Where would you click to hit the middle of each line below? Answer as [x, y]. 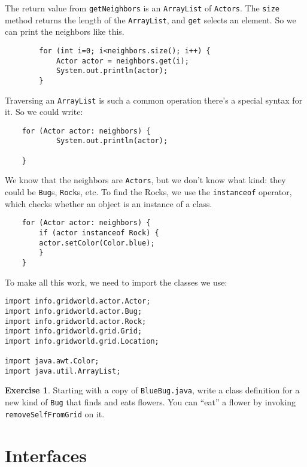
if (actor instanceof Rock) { [99, 233]
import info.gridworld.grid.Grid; [74, 331]
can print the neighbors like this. [65, 31]
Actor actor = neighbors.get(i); [122, 61]
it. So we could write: [44, 112]
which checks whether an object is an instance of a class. [109, 203]
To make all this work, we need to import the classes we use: [116, 282]
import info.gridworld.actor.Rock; [76, 321]
